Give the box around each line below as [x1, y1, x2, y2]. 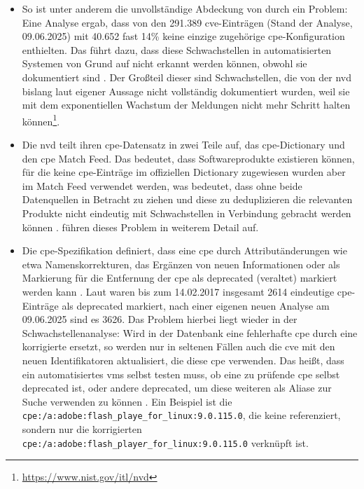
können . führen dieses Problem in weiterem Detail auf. [22, 219, 259, 234]
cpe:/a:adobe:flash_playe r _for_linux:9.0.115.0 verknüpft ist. [22, 435, 309, 450]
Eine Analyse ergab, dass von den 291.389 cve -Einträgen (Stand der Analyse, [22, 15, 353, 29]
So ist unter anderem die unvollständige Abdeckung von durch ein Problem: [22, 1, 348, 15]
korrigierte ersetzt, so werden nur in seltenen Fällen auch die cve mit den [22, 339, 335, 354]
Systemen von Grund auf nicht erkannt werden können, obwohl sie [22, 56, 307, 71]
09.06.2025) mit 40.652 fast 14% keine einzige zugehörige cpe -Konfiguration [22, 29, 345, 43]
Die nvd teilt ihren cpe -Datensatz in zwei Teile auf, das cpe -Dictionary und [22, 137, 345, 151]
